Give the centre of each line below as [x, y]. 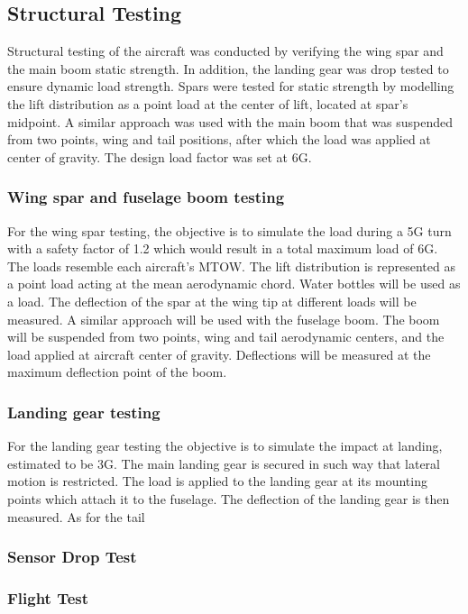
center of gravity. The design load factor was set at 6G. [160, 156]
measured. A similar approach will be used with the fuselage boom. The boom [224, 319]
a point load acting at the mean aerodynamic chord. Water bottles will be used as [234, 284]
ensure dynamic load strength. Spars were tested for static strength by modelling [231, 86]
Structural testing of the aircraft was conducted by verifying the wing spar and [225, 51]
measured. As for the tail [76, 516]
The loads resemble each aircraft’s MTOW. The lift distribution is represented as [231, 266]
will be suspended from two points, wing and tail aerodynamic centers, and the [226, 337]
